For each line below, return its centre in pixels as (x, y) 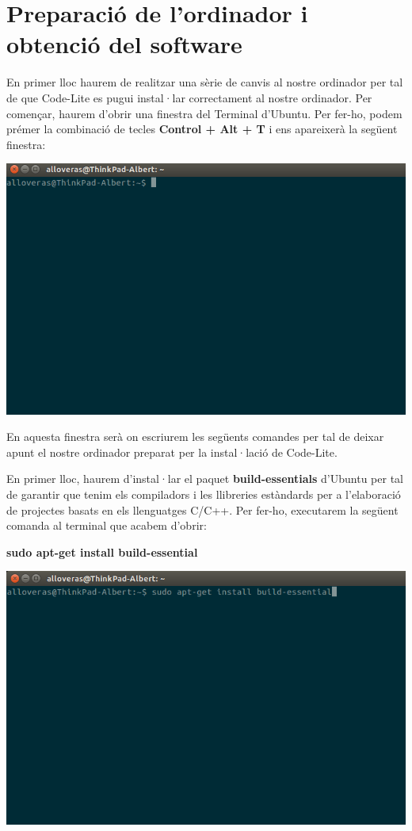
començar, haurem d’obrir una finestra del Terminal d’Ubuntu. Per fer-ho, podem (204, 113)
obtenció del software (124, 44)
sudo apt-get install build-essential (102, 551)
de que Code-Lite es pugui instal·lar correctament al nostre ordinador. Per (189, 97)
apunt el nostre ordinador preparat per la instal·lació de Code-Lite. (172, 452)
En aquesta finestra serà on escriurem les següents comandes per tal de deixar (195, 437)
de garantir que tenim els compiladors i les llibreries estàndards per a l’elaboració (204, 494)
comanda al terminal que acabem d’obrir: (107, 525)
